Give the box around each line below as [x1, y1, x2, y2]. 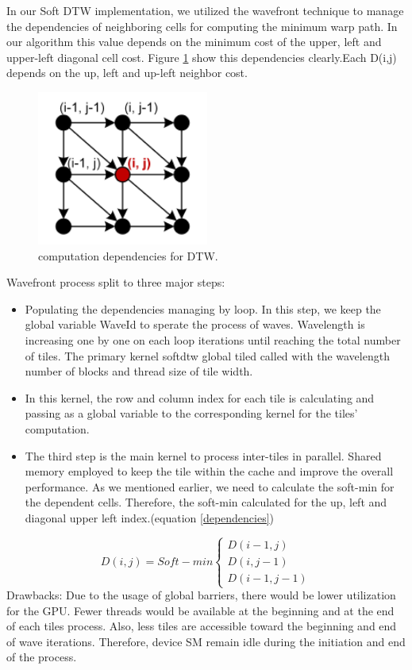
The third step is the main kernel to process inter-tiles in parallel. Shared [25, 447, 382, 464]
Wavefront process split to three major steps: [6, 274, 225, 291]
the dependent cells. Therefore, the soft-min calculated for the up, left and [25, 494, 387, 510]
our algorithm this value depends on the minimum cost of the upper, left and [6, 33, 382, 50]
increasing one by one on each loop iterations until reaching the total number [25, 331, 401, 348]
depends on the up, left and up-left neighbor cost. [6, 64, 248, 81]
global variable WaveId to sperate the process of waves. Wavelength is [25, 316, 365, 333]
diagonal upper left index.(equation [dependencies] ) [25, 509, 275, 526]
